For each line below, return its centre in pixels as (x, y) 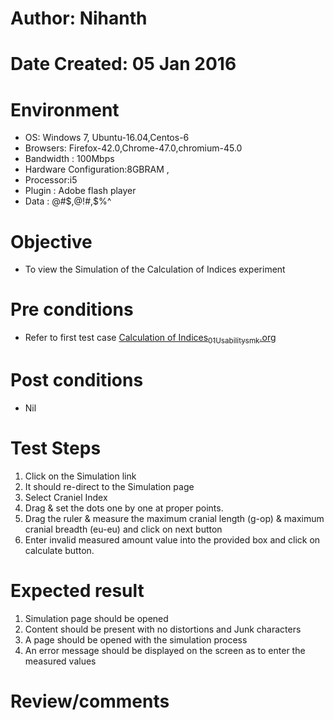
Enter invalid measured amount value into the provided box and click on (172, 539)
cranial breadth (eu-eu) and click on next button (123, 529)
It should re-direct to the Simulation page (109, 486)
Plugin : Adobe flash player (80, 191)
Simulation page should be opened (96, 618)
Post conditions (77, 380)
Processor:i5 (51, 180)
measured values (60, 661)
